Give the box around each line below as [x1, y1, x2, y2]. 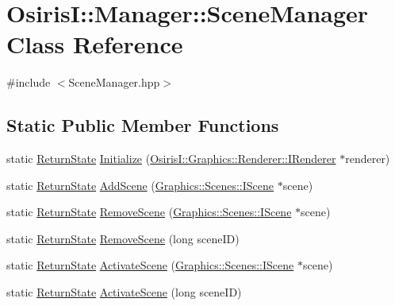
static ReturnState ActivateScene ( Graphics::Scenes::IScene [6, 257, 294, 273]
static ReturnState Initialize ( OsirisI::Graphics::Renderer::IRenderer [6, 150, 336, 167]
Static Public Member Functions [6, 113, 279, 138]
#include [6, 74, 51, 91]
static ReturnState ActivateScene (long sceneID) [6, 284, 242, 300]
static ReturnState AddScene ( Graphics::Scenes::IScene [6, 176, 274, 193]
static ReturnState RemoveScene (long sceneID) [6, 230, 240, 246]
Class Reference [6, 28, 183, 60]
